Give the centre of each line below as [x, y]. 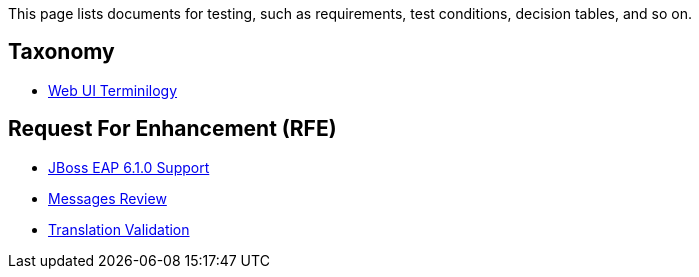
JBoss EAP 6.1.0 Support [129, 167]
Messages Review [107, 198]
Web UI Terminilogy [113, 90]
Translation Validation [119, 229]
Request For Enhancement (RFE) [172, 129]
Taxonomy [61, 52]
